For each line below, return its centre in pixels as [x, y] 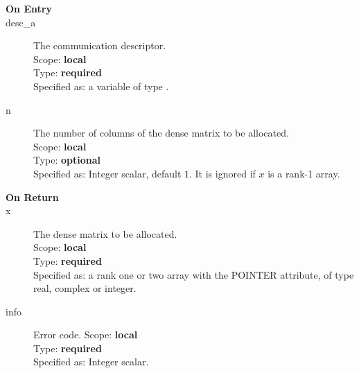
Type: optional [67, 160]
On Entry [29, 8]
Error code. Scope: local [86, 335]
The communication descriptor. [100, 45]
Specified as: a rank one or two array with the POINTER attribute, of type [194, 274]
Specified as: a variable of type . [101, 86]
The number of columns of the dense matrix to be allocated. [161, 133]
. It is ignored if [222, 173]
